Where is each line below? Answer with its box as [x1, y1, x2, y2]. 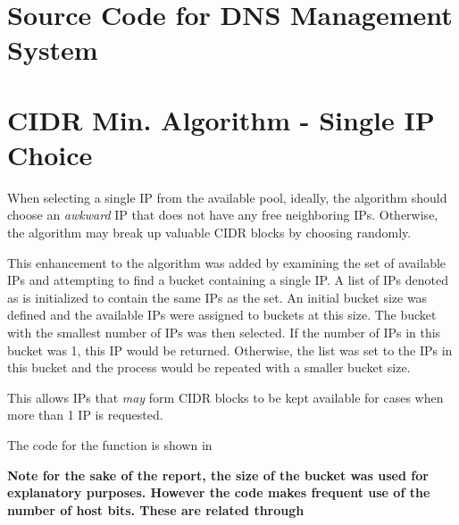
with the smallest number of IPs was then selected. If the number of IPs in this [7, 323, 441, 342]
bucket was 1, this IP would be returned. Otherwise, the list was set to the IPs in [7, 340, 453, 359]
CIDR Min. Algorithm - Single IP [7, 101, 435, 137]
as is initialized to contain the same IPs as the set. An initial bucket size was [7, 287, 428, 306]
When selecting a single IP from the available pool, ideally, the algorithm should [7, 187, 447, 206]
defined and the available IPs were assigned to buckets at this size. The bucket [7, 305, 437, 324]
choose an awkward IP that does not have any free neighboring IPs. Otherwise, [7, 205, 438, 224]
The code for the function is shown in [7, 436, 213, 454]
